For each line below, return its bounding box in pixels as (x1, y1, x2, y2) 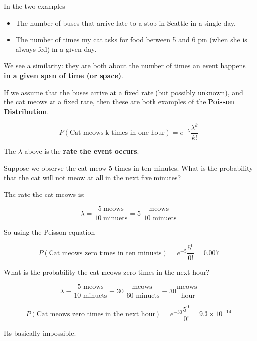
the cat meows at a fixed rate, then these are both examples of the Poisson (4, 97, 234, 107)
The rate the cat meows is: (4, 189, 85, 199)
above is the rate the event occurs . (24, 146, 139, 156)
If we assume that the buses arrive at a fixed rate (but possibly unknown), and (4, 87, 243, 97)
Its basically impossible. (4, 327, 76, 338)
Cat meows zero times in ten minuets (49, 249, 162, 257)
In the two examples (4, 1, 65, 11)
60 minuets (126, 292, 160, 300)
